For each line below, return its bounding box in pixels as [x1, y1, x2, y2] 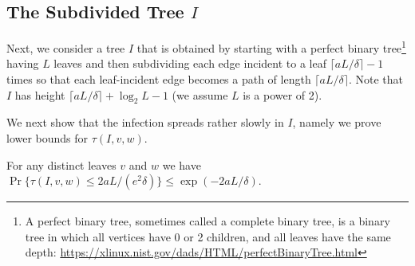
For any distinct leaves [6, 156, 117, 173]
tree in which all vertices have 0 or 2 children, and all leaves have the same [25, 228, 391, 244]
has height [14, 86, 65, 103]
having [6, 55, 39, 72]
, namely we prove [292, 114, 381, 131]
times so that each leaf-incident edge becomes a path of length [6, 71, 311, 88]
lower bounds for [6, 130, 89, 147]
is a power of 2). [243, 86, 322, 103]
